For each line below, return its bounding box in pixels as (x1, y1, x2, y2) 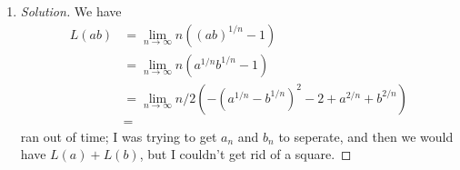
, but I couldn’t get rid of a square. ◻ (139, 145, 352, 164)
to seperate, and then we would (278, 126, 454, 145)
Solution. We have (20, 2, 122, 20)
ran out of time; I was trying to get (20, 126, 217, 145)
